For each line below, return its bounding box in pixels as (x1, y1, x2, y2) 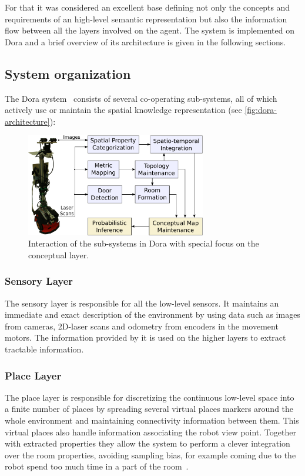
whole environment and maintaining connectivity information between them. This (5, 414, 299, 426)
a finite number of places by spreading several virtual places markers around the (5, 402, 294, 415)
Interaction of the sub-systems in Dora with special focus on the (28, 237, 259, 249)
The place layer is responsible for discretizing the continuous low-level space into (5, 391, 294, 403)
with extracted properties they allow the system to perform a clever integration (5, 437, 290, 450)
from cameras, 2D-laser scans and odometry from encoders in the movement (5, 319, 279, 332)
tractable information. (5, 343, 84, 355)
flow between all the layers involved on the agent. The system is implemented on (5, 24, 294, 36)
